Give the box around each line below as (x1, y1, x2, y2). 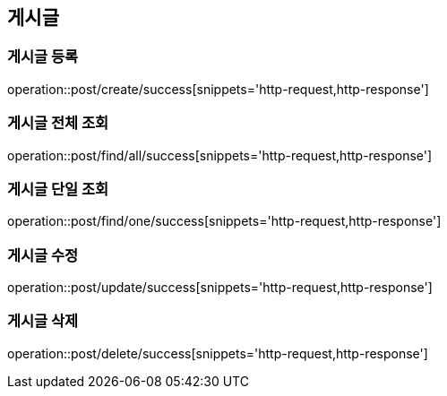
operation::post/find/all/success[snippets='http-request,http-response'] (7, 147, 433, 163)
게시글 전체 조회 (7, 114, 109, 133)
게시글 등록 (7, 47, 79, 66)
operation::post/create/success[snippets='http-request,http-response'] (7, 81, 429, 97)
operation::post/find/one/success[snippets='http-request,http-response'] (7, 213, 442, 229)
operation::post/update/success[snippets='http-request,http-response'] (7, 280, 433, 296)
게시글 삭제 (7, 312, 79, 331)
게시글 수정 (7, 245, 79, 264)
